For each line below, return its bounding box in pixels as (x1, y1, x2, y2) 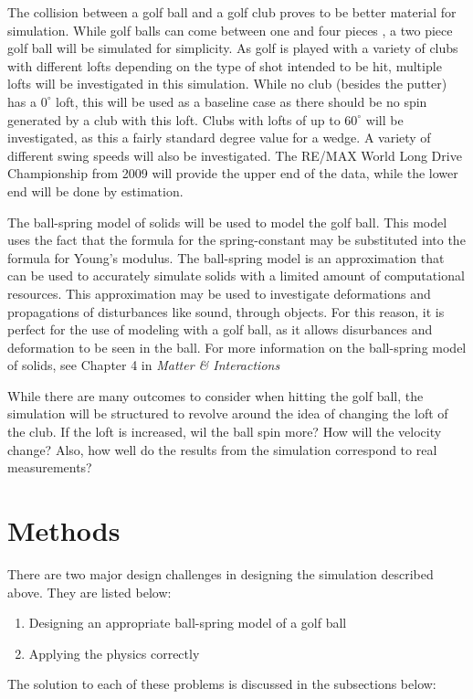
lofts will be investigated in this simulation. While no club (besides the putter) (7, 74, 447, 93)
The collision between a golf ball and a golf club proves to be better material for (7, 3, 457, 21)
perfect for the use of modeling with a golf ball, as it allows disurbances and (7, 320, 433, 339)
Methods (7, 512, 121, 549)
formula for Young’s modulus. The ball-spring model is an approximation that (7, 248, 445, 267)
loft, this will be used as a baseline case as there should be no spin (56, 91, 427, 111)
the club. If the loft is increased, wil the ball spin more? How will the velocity (7, 422, 442, 441)
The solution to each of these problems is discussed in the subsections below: (7, 674, 436, 694)
